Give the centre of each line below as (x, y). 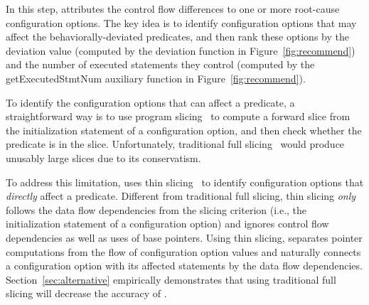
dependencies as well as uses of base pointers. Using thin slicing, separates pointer (184, 237)
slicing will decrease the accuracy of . (86, 293)
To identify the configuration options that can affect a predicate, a (150, 102)
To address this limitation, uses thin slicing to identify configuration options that (185, 182)
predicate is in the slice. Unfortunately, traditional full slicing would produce (175, 144)
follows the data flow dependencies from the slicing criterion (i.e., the (156, 209)
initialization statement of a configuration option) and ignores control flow (167, 224)
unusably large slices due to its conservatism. (103, 157)
